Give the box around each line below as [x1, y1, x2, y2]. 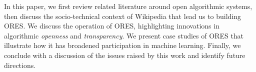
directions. [4, 59, 36, 70]
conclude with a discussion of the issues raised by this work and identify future [4, 49, 245, 60]
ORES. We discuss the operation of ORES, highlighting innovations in [4, 20, 219, 31]
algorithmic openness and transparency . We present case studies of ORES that [4, 30, 244, 40]
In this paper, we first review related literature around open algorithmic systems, [4, 1, 252, 11]
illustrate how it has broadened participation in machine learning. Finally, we [4, 40, 241, 50]
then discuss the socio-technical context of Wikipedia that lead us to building [4, 10, 241, 21]
